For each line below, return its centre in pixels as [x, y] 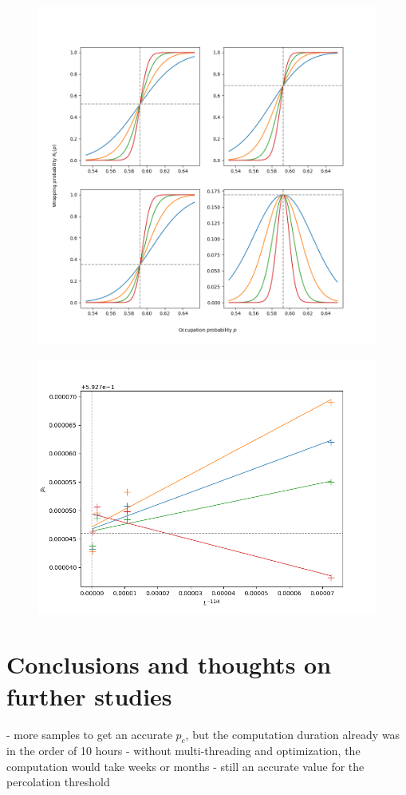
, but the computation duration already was [293, 734]
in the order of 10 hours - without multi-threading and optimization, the [183, 751]
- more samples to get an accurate [89, 734]
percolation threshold [58, 782]
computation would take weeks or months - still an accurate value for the [185, 766]
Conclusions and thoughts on [169, 664]
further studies [89, 696]
